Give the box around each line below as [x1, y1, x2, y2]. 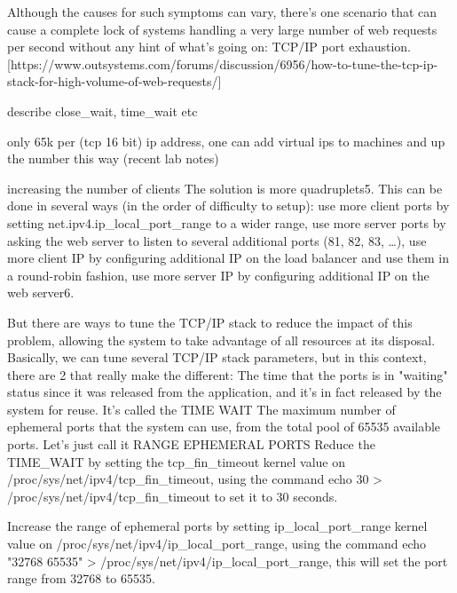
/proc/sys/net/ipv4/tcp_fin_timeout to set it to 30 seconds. [7, 486, 338, 505]
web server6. [7, 283, 75, 302]
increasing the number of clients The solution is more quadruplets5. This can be [7, 178, 443, 197]
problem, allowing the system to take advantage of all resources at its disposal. [7, 330, 436, 349]
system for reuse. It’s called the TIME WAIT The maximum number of [7, 399, 396, 418]
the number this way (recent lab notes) [7, 149, 219, 168]
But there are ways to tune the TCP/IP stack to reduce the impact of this [7, 312, 413, 331]
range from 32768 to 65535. [7, 569, 155, 588]
